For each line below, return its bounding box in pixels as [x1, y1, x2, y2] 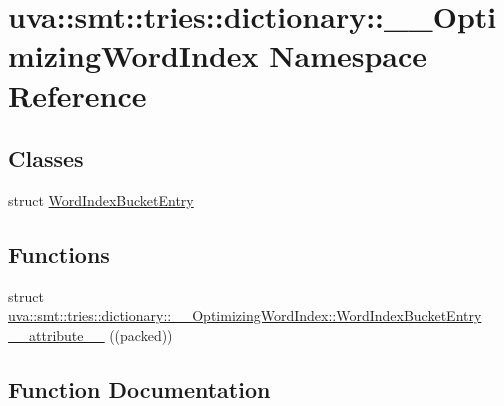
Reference [8, 74, 147, 115]
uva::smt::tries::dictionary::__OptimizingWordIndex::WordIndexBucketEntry [8, 305, 482, 326]
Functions [8, 238, 110, 269]
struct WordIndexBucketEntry [8, 189, 194, 210]
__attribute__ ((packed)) [8, 324, 173, 345]
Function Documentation [8, 373, 271, 404]
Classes [8, 143, 84, 174]
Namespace [269, 35, 428, 76]
